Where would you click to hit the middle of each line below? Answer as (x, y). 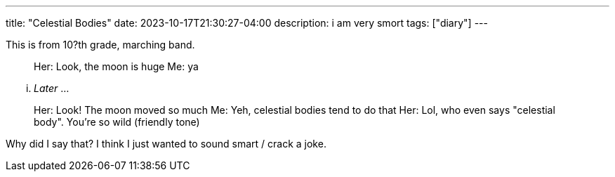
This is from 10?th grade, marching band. (100, 45)
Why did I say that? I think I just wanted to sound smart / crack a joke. (166, 144)
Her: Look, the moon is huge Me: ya (116, 66)
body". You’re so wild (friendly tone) (117, 122)
